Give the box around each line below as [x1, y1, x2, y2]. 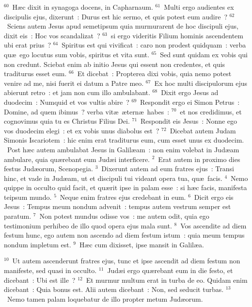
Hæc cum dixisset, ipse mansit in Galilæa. [79, 239, 204, 249]
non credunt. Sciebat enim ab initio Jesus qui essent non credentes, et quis [4, 59, 225, 69]
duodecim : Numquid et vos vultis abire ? [4, 97, 129, 107]
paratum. [4, 211, 31, 221]
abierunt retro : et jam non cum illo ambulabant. [4, 87, 150, 97]
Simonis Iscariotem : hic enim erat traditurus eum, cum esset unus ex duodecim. [4, 135, 244, 145]
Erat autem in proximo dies [158, 154, 240, 164]
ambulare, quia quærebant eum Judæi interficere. [4, 154, 150, 164]
